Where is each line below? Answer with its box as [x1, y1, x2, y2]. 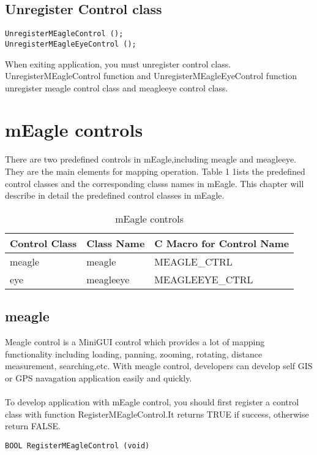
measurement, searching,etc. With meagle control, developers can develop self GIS [5, 359, 313, 372]
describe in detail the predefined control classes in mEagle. [5, 189, 225, 202]
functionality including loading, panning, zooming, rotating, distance [5, 347, 263, 360]
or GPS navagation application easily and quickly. [5, 371, 192, 384]
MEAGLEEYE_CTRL [154, 272, 253, 286]
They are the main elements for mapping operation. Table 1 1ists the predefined [5, 165, 305, 178]
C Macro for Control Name [154, 235, 289, 250]
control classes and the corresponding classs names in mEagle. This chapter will [5, 177, 304, 189]
